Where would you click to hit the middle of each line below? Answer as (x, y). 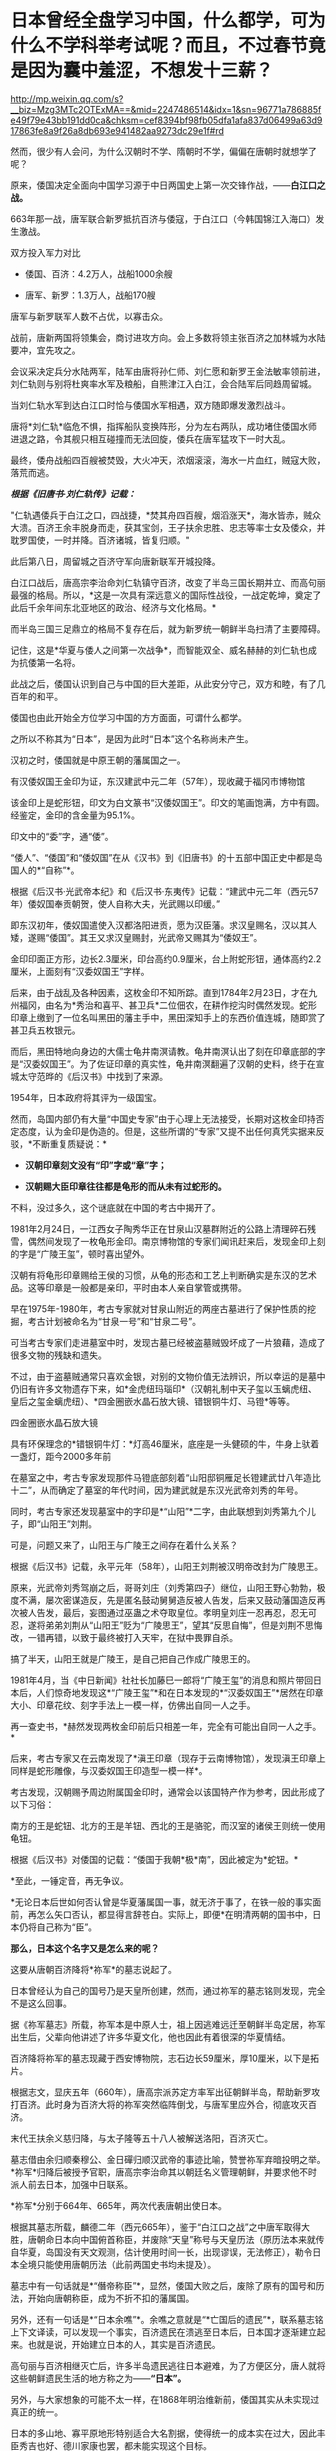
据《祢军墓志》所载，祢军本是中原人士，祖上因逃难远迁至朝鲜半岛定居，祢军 (168, 2024)
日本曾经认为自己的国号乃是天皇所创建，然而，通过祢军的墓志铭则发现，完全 (168, 1990)
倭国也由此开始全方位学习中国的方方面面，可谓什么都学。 (128, 717)
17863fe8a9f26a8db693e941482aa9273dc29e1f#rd (117, 130)
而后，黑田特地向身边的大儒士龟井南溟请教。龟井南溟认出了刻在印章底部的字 (168, 1051)
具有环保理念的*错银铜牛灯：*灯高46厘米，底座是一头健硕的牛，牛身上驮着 (165, 1443)
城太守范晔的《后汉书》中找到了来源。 (89, 1076)
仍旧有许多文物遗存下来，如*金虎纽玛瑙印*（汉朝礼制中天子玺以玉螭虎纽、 (164, 1388)
